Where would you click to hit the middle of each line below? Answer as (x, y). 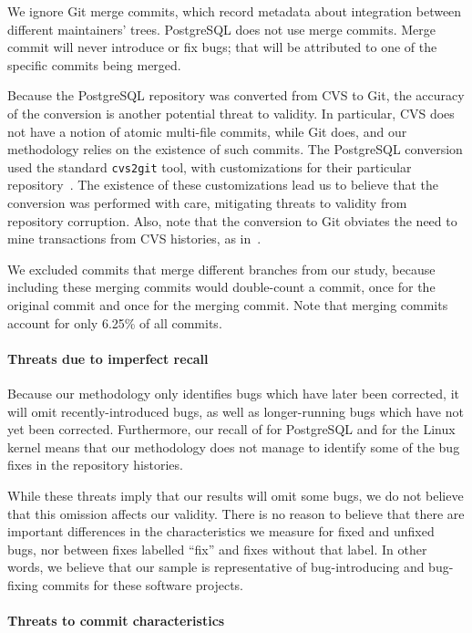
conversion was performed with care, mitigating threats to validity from (207, 202)
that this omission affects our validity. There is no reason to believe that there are (236, 513)
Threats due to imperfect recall (108, 358)
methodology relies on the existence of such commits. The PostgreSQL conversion (235, 149)
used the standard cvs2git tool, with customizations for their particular (210, 166)
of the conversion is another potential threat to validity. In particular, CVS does (231, 113)
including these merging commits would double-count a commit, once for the (221, 287)
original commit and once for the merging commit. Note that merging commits (228, 304)
